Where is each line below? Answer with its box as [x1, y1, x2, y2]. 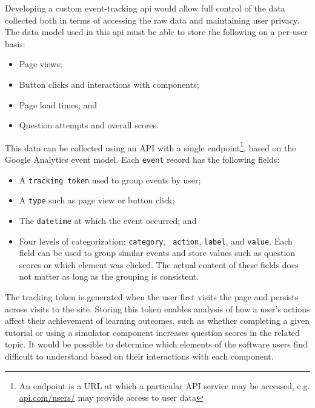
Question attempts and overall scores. [19, 119, 159, 131]
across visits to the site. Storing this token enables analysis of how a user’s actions [5, 302, 310, 315]
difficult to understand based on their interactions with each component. [5, 350, 274, 363]
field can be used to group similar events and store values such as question [19, 246, 296, 259]
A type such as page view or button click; [19, 194, 175, 206]
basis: [5, 37, 25, 50]
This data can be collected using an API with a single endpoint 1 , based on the [5, 139, 296, 154]
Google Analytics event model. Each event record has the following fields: [5, 153, 280, 165]
